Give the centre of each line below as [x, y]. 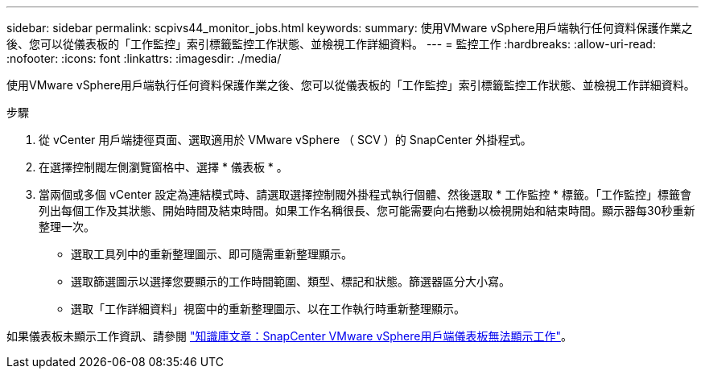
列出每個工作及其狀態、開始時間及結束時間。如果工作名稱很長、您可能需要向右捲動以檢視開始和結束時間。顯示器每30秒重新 [367, 210]
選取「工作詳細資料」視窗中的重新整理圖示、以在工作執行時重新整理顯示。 [268, 309]
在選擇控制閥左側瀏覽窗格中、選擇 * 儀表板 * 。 [163, 167]
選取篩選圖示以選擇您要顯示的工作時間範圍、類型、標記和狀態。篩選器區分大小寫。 [291, 281]
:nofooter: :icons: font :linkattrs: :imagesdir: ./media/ [144, 58]
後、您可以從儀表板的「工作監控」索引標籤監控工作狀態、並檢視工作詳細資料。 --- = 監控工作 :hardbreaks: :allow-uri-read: [331, 44]
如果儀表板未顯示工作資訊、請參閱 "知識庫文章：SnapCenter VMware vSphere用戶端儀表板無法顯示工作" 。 [289, 336]
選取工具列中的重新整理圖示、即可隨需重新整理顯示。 [212, 254]
